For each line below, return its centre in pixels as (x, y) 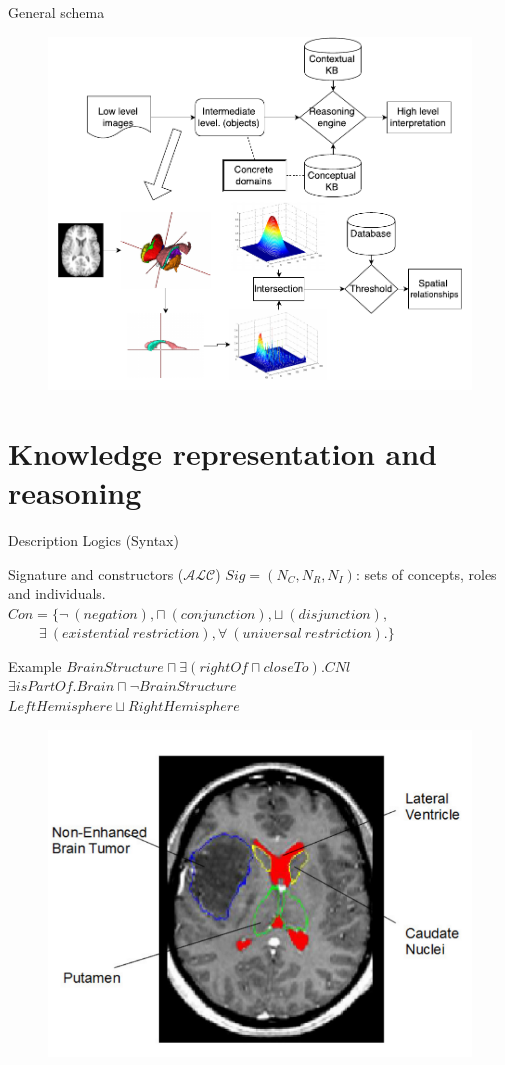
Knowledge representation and (222, 452)
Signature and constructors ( (96, 573)
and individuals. (57, 593)
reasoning (75, 491)
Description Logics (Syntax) (93, 539)
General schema (56, 12)
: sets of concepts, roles (426, 573)
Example (35, 665)
